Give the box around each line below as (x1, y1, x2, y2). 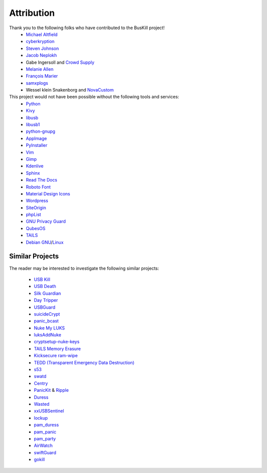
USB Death (34, 284, 56, 289)
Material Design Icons (26, 190, 70, 196)
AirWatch (34, 443, 53, 449)
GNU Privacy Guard (26, 218, 66, 225)
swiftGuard (34, 449, 56, 455)
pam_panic (34, 428, 56, 435)
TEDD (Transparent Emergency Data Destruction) (34, 359, 134, 366)
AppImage (26, 135, 47, 141)
